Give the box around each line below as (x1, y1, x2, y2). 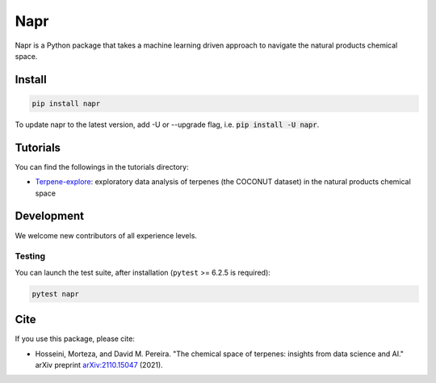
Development (15, 209, 85, 223)
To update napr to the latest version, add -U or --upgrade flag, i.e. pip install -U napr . (15, 120, 320, 129)
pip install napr (31, 99, 101, 108)
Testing (15, 250, 46, 262)
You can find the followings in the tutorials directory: (15, 162, 189, 171)
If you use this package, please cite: (15, 334, 135, 343)
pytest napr (31, 289, 80, 298)
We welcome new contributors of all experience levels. (15, 230, 198, 240)
